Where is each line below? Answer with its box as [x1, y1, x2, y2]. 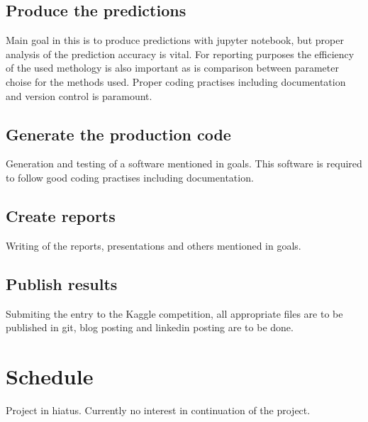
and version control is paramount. [6, 88, 152, 103]
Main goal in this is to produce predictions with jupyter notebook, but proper [6, 33, 344, 48]
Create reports [6, 204, 116, 226]
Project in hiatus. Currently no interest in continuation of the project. [6, 402, 311, 417]
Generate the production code [6, 123, 231, 145]
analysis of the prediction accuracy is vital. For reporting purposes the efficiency [6, 46, 355, 61]
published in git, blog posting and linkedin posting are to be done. [6, 320, 294, 335]
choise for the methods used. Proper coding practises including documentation [6, 74, 346, 89]
